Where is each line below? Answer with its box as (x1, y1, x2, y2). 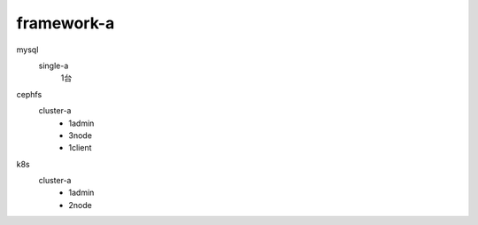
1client (68, 143, 92, 153)
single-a (38, 60, 69, 71)
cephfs (16, 89, 42, 99)
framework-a (16, 13, 115, 33)
